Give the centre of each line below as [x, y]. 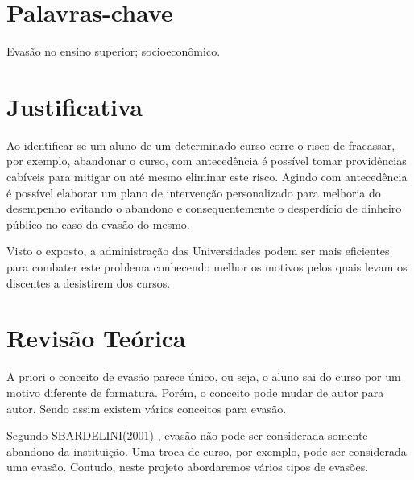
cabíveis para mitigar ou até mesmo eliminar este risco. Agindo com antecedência [207, 177]
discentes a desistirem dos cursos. [89, 282]
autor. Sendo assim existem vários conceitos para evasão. [147, 408]
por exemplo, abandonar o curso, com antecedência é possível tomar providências [207, 161]
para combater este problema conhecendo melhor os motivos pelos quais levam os [207, 267]
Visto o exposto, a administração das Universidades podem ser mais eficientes [198, 251]
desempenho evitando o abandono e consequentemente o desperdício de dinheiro [204, 208]
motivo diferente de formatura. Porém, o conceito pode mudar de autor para [195, 392]
